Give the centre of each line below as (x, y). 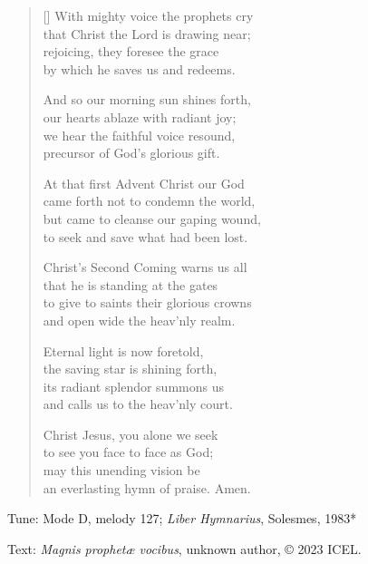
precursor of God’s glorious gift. (131, 153)
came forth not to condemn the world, (149, 201)
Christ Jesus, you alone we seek (131, 434)
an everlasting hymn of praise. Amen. (147, 487)
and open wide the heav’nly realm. (139, 320)
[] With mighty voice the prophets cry (148, 15)
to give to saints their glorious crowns (147, 302)
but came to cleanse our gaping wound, (152, 218)
